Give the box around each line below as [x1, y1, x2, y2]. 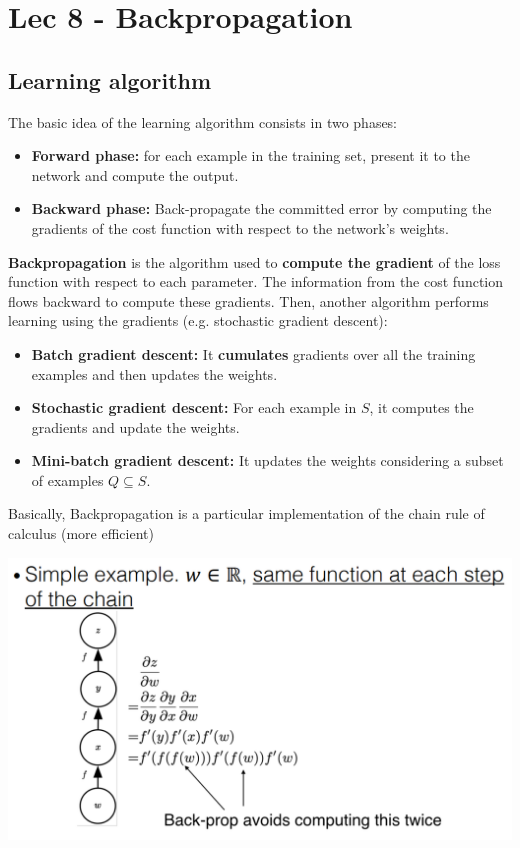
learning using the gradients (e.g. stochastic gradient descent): [8, 310, 388, 331]
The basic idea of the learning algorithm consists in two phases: [8, 111, 398, 132]
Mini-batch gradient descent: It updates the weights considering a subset [31, 450, 504, 471]
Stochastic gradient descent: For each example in [31, 397, 357, 418]
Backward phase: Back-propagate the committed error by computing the [31, 198, 492, 219]
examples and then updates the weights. [31, 363, 278, 384]
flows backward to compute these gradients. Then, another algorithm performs [8, 290, 489, 311]
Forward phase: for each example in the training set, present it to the [31, 145, 470, 166]
